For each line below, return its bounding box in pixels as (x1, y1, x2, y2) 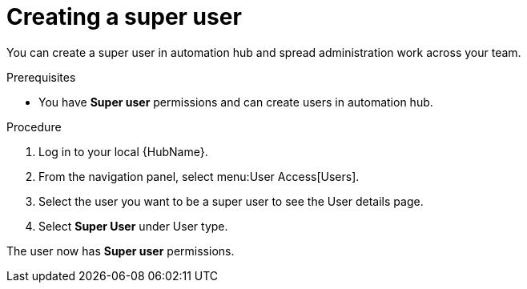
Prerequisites (6, 70, 76, 84)
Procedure (6, 119, 62, 134)
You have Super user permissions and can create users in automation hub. (38, 94, 433, 109)
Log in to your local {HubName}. (38, 144, 208, 159)
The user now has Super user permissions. (6, 243, 235, 258)
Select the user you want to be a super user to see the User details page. (38, 194, 424, 208)
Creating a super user (6, 3, 242, 30)
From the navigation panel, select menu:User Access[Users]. (38, 169, 360, 183)
